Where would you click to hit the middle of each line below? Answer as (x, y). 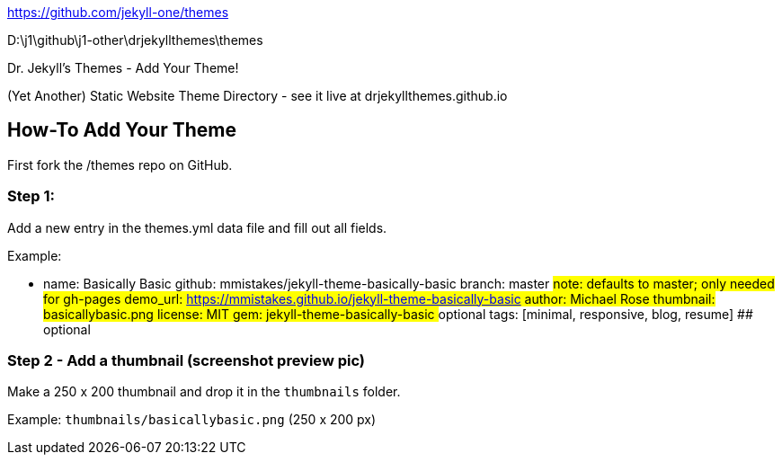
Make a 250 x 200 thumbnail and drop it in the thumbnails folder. (204, 392)
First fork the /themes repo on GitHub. (120, 164)
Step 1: (31, 196)
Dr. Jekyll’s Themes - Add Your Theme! (123, 68)
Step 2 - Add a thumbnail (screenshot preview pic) (186, 360)
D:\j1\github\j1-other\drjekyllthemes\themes (135, 40)
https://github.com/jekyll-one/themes (118, 12)
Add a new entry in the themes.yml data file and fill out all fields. (197, 227)
